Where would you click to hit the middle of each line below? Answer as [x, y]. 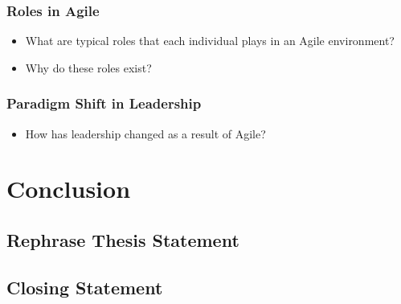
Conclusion [69, 189]
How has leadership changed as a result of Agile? [145, 133]
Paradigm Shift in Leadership [104, 103]
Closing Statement [85, 287]
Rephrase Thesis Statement [123, 239]
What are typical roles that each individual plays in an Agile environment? [210, 41]
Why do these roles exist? [88, 67]
